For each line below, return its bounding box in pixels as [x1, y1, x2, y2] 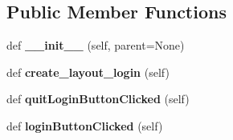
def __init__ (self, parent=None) [6, 37, 185, 54]
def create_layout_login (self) [6, 63, 170, 80]
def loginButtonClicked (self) [6, 117, 163, 134]
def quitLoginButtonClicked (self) [6, 90, 190, 107]
